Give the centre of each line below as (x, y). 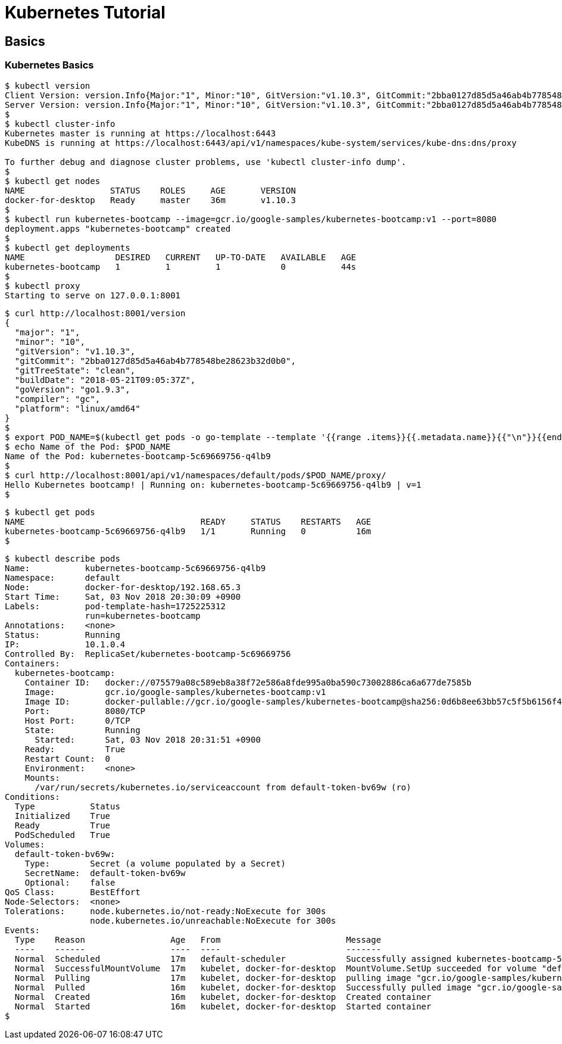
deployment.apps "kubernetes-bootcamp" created (118, 228)
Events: (23, 930)
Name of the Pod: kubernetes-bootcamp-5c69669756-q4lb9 (138, 456)
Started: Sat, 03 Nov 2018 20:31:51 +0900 (148, 739)
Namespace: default (63, 577)
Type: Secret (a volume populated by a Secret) (155, 863)
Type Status (67, 806)
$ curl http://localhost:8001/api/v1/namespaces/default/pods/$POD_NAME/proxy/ (196, 475)
